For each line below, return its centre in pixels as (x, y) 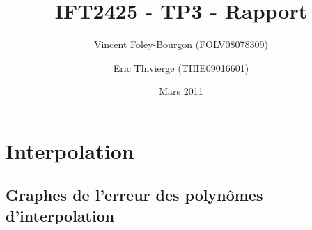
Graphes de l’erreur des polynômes (134, 195)
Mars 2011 (181, 91)
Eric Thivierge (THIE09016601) (181, 67)
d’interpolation (60, 215)
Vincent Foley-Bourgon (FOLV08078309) (181, 44)
